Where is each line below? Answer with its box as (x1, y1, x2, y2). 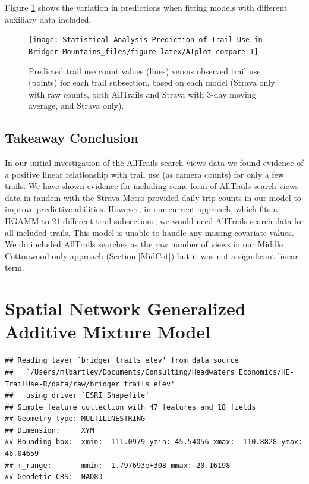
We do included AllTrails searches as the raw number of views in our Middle (5, 238, 283, 250)
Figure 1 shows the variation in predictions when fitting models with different (5, 1, 288, 13)
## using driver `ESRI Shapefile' (5, 391, 150, 400)
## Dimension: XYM (5, 426, 94, 435)
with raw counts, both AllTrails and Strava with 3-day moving (29, 87, 256, 100)
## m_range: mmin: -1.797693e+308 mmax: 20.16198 (5, 461, 231, 470)
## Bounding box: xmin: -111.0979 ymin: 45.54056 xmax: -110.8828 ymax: (5, 438, 303, 447)
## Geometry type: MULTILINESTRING (5, 414, 146, 423)
